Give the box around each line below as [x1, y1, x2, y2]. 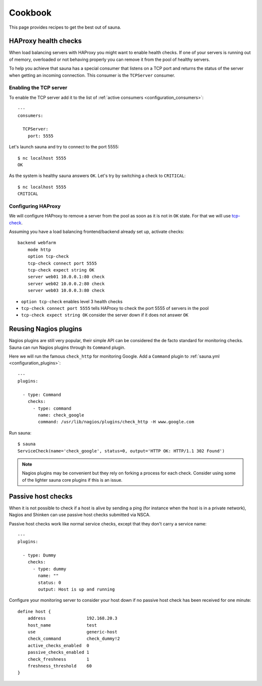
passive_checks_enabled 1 [27, 650, 90, 655]
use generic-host [27, 629, 117, 634]
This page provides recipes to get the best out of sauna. [9, 24, 121, 30]
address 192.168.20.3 [27, 615, 117, 621]
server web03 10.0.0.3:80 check [27, 288, 105, 293]
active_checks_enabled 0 [27, 643, 90, 648]
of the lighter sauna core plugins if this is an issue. [22, 477, 123, 483]
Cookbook [9, 7, 52, 18]
